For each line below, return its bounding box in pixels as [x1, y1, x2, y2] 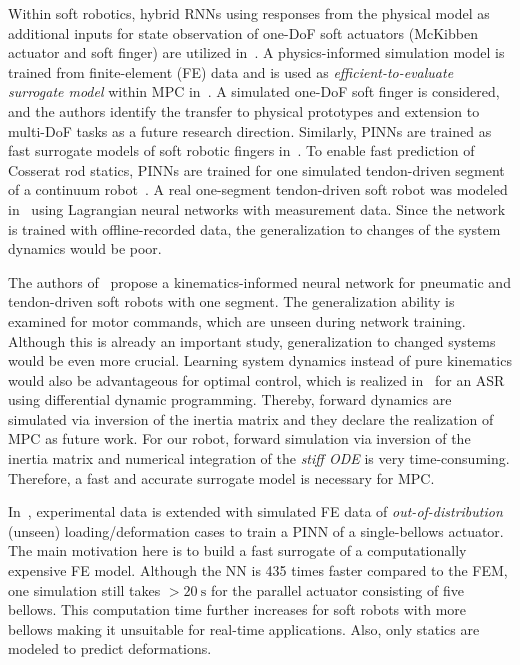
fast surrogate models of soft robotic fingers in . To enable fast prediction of [8, 140, 475, 161]
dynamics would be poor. [8, 238, 162, 259]
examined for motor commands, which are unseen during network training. [8, 310, 466, 331]
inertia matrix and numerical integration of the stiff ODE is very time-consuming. [8, 448, 510, 469]
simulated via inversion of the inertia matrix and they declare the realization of [8, 408, 494, 429]
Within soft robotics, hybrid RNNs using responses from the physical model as [8, 3, 490, 23]
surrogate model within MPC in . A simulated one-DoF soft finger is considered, [8, 81, 500, 102]
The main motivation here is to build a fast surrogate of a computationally [8, 540, 467, 561]
